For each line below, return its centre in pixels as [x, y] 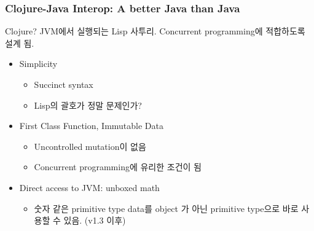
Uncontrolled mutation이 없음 [90, 146]
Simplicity [38, 64]
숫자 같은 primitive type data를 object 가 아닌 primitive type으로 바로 [166, 208]
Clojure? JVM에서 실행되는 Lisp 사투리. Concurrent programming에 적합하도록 [155, 31]
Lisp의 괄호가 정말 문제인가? [88, 105]
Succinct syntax [64, 84]
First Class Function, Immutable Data [91, 126]
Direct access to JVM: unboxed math [89, 187]
